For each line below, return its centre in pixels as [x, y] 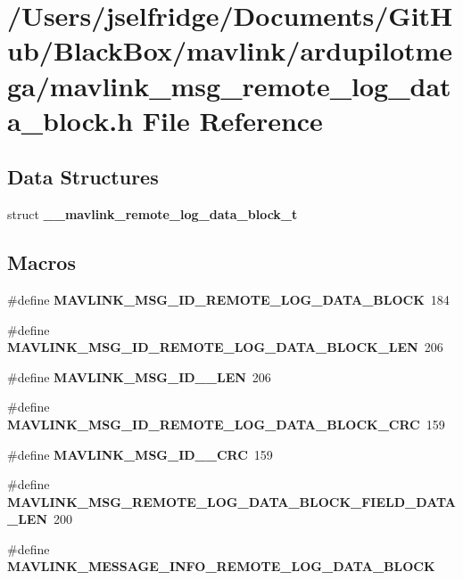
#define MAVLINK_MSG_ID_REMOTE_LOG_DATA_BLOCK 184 [228, 299]
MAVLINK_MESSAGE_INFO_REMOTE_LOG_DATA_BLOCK [221, 566]
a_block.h [70, 120]
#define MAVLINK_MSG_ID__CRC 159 [140, 454]
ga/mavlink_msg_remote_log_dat [229, 85]
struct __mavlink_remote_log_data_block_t [153, 214]
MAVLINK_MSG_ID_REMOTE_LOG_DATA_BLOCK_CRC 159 [226, 424]
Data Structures [83, 177]
